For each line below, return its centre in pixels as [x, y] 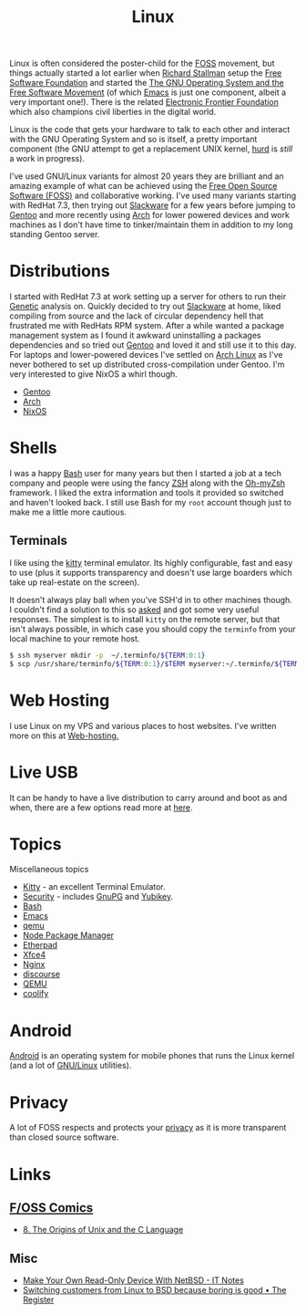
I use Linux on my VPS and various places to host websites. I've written [143, 725]
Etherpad [40, 945]
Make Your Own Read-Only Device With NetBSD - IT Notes [133, 1280]
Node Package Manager [68, 935]
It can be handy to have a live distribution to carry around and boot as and [148, 798]
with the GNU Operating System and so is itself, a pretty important [133, 140]
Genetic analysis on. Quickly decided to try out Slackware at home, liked [145, 307]
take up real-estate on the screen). [75, 582]
